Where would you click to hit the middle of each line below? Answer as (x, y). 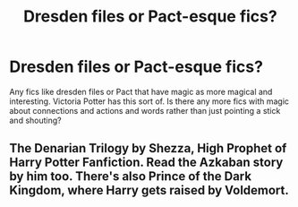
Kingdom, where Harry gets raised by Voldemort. (149, 190)
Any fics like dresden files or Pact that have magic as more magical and (141, 91)
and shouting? (35, 120)
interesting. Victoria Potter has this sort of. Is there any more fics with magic (149, 101)
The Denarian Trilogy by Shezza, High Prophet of (148, 148)
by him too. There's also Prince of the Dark (131, 177)
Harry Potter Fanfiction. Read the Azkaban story (146, 163)
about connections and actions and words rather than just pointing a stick (145, 110)
